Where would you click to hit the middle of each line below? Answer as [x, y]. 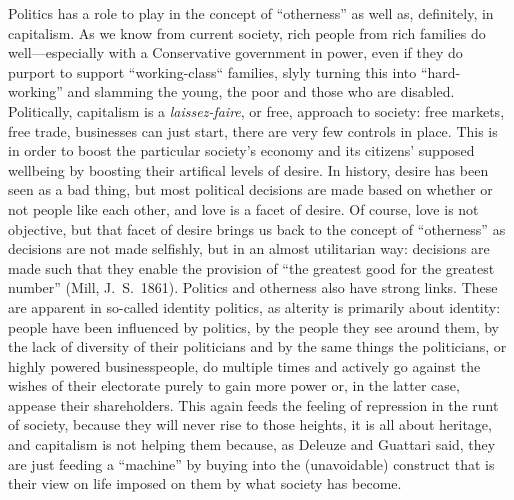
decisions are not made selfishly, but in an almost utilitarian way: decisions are [249, 248]
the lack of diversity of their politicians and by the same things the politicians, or [257, 346]
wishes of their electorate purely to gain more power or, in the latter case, [234, 385]
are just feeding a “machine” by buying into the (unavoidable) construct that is [251, 463]
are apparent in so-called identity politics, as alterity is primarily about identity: [254, 306]
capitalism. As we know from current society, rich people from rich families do [247, 32]
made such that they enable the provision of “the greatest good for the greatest [251, 267]
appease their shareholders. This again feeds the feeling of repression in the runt [253, 404]
